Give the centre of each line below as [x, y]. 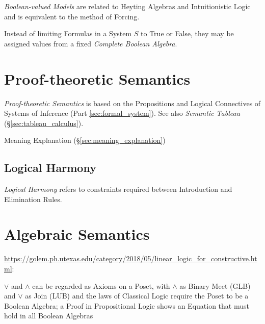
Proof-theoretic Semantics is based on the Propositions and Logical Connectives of [132, 103]
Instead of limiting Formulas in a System [68, 33]
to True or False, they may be [187, 33]
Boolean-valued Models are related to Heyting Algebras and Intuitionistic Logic [127, 6]
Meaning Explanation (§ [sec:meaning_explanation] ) [85, 140]
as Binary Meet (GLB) [215, 285]
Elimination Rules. [33, 199]
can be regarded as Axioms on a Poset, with [101, 285]
